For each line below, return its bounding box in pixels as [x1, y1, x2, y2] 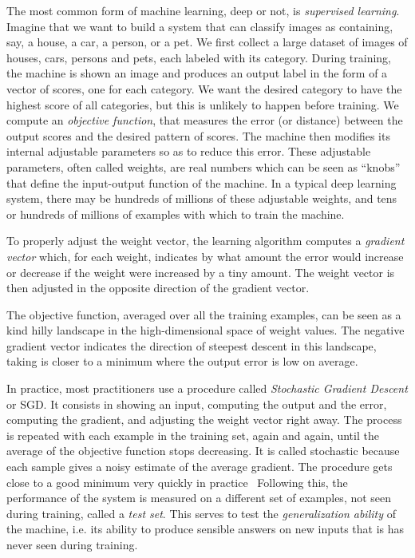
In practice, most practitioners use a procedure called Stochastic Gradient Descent [6, 380, 408, 397]
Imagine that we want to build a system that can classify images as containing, [6, 18, 393, 34]
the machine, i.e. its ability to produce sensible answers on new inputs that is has [6, 520, 405, 537]
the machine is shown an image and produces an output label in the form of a [6, 65, 388, 81]
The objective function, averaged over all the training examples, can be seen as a [6, 306, 401, 323]
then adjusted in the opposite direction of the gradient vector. [6, 279, 310, 296]
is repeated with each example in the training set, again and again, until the [6, 426, 379, 443]
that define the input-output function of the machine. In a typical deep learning [6, 174, 397, 191]
